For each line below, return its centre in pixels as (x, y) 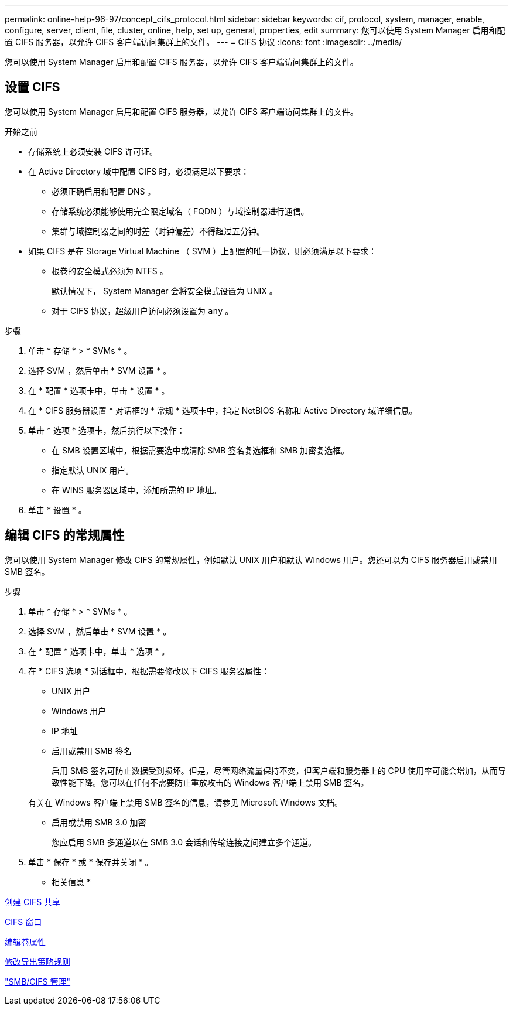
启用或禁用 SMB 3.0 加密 (99, 822)
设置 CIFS (33, 87)
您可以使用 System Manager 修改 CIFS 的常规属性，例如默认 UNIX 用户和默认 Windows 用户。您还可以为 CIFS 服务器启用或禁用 (251, 559)
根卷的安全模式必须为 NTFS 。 (110, 271)
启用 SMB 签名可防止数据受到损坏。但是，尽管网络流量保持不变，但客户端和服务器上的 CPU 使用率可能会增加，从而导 (279, 770)
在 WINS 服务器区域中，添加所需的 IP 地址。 (136, 490)
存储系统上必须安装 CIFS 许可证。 (93, 151)
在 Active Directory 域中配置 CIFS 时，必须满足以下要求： (139, 171)
